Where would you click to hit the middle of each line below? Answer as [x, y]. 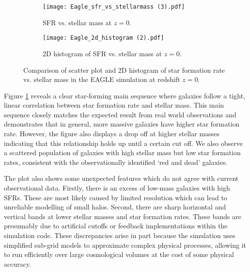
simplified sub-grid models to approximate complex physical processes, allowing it [125, 245]
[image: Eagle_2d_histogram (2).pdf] [103, 38]
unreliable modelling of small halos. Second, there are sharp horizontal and [115, 207]
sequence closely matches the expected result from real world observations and [120, 114]
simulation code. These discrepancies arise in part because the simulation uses [120, 235]
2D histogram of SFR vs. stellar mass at [102, 53]
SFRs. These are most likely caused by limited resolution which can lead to [116, 197]
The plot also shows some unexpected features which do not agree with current [121, 178]
